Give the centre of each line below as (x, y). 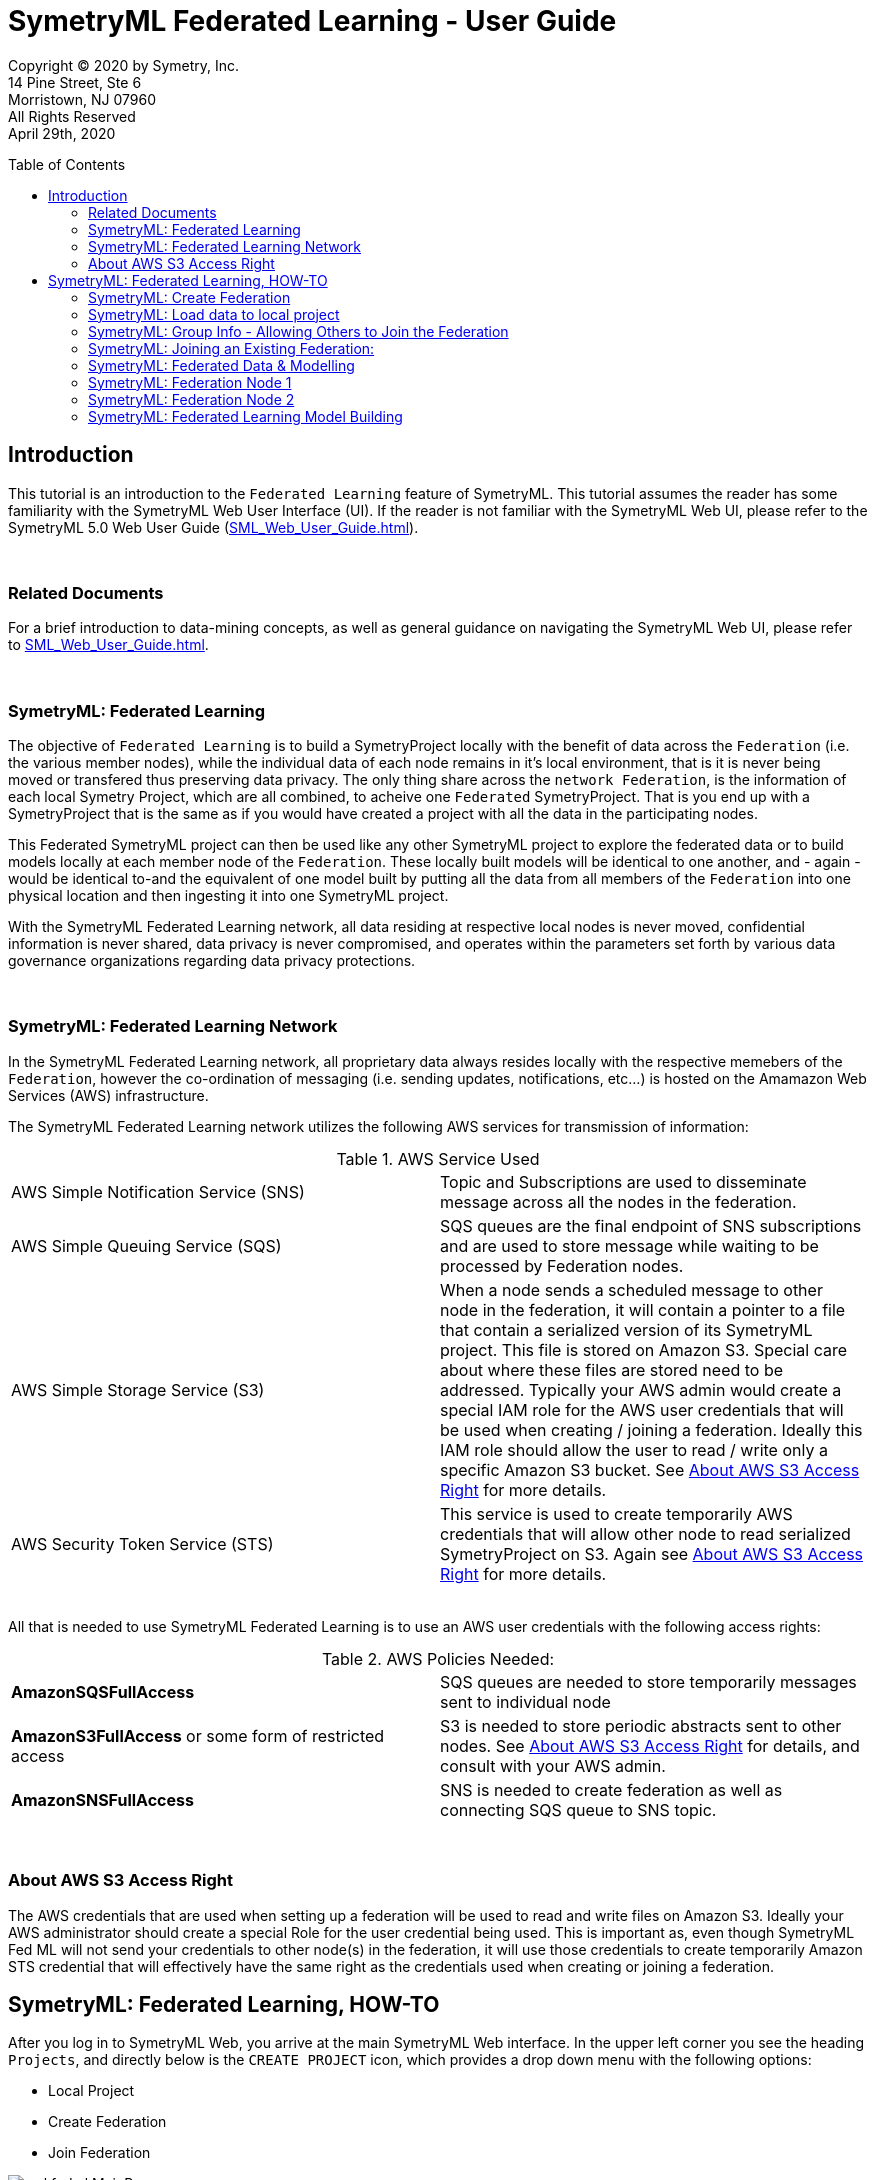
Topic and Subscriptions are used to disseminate (623, 1181)
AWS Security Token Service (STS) (142, 1543)
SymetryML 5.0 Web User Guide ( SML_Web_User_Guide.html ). (213, 527)
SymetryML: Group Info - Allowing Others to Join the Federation (298, 331)
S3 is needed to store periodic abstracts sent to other (641, 1725)
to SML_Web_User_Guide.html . (108, 645)
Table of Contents (67, 164)
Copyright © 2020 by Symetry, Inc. (124, 65)
